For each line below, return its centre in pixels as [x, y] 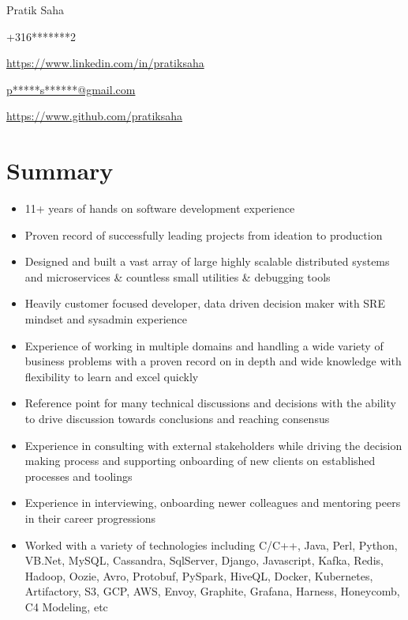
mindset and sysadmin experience [106, 319]
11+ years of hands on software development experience [160, 208]
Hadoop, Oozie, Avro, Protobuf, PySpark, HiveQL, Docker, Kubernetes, [199, 575]
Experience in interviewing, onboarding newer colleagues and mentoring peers [213, 503]
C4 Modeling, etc [66, 606]
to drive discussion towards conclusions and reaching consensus [177, 419]
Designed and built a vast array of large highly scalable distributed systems [207, 261]
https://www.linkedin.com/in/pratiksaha [105, 63]
